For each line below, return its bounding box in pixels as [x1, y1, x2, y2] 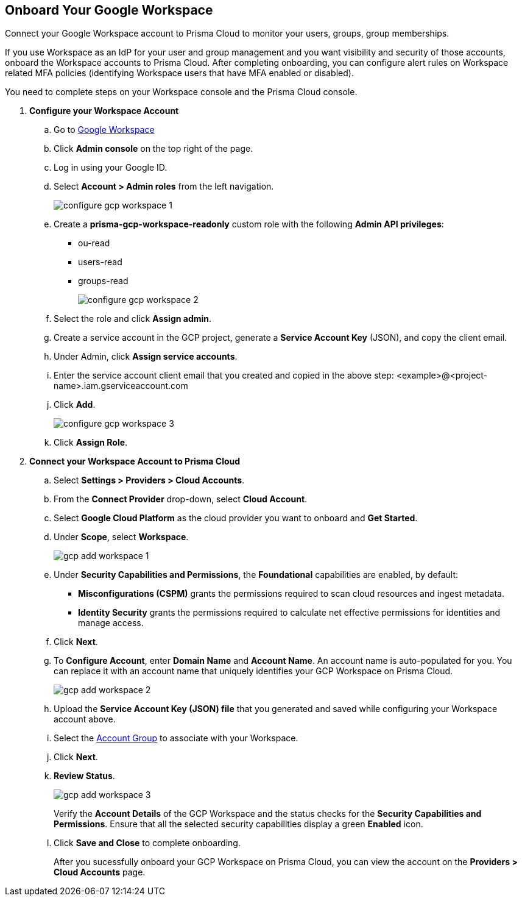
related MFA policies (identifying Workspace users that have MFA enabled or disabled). [5, 68, 354, 79]
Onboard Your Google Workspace [5, 2, 213, 18]
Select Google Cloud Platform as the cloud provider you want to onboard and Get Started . [54, 513, 418, 524]
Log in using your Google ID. [54, 162, 168, 173]
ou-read [78, 238, 110, 249]
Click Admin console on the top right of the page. [54, 143, 253, 154]
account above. [54, 714, 116, 725]
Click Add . [54, 399, 96, 410]
